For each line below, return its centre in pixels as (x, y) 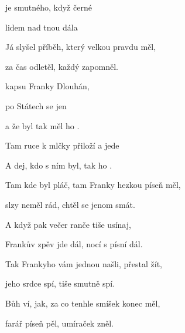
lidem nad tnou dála (42, 27)
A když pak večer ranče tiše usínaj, (68, 224)
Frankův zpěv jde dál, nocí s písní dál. (74, 244)
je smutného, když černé (49, 7)
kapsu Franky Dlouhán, (47, 86)
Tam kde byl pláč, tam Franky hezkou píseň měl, (93, 185)
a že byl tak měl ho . (42, 125)
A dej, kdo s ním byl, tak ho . (59, 165)
